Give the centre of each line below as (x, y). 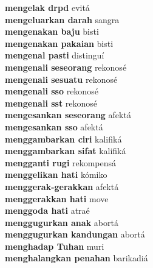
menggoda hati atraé (47, 210)
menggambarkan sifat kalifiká (66, 151)
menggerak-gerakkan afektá (62, 186)
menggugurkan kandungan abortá (75, 234)
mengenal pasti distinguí (55, 55)
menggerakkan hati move (57, 198)
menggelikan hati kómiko (56, 175)
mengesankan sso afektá (54, 126)
